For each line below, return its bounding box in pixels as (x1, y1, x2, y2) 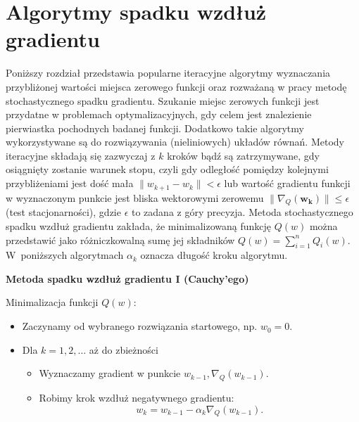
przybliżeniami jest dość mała (6, 176, 134, 191)
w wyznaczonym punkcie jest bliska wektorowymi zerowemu (6, 190, 264, 205)
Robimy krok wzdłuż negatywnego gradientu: (39, 390, 234, 405)
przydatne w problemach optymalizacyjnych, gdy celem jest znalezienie (6, 107, 312, 122)
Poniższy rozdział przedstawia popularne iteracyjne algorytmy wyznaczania (6, 65, 331, 80)
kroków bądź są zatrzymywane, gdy (167, 148, 320, 162)
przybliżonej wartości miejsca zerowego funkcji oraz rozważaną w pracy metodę (6, 79, 347, 94)
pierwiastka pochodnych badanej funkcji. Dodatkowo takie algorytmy (6, 120, 304, 135)
